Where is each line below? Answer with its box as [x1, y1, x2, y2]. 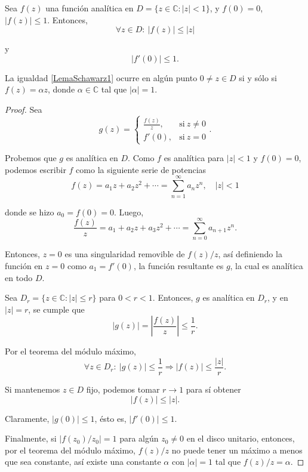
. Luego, [113, 205, 144, 218]
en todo [5, 271, 33, 283]
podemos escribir [5, 163, 66, 175]
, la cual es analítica [230, 259, 303, 272]
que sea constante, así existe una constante [5, 455, 161, 468]
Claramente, [5, 412, 50, 424]
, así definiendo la [218, 248, 282, 260]
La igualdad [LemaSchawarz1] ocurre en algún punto [5, 71, 198, 84]
